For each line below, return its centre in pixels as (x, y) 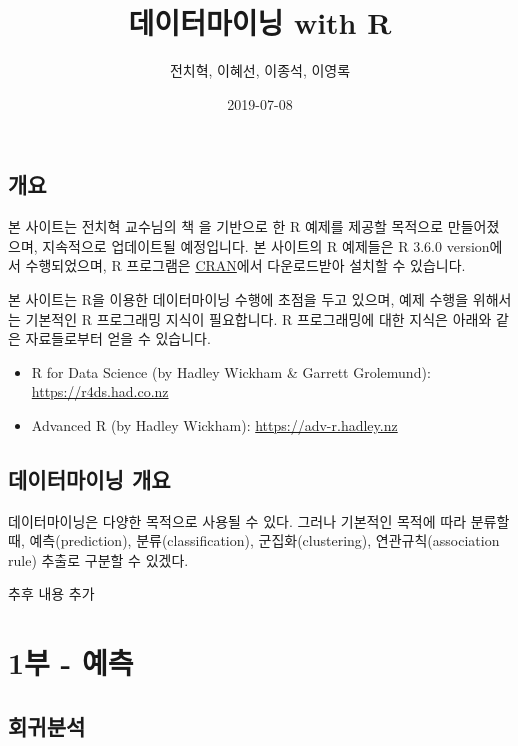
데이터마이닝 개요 (89, 478)
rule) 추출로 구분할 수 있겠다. (98, 559)
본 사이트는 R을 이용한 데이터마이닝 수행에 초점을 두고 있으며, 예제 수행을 (238, 298)
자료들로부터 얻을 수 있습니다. (118, 338)
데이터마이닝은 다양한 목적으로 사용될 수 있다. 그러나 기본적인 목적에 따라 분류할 (259, 520)
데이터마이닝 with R (260, 22)
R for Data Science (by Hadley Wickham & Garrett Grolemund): (231, 371)
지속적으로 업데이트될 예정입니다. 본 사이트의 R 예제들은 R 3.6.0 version (266, 245)
